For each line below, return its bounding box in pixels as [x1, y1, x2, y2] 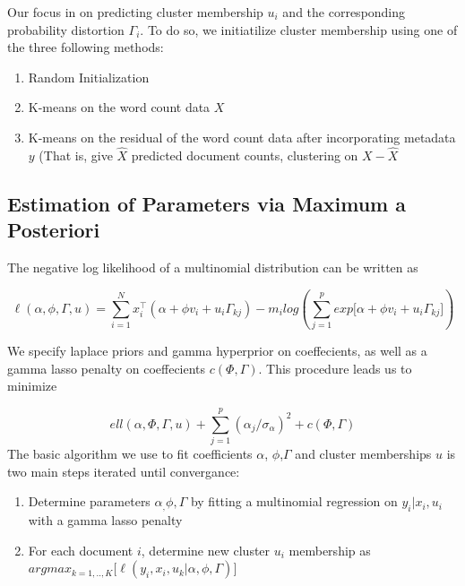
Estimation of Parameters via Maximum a [7, 189, 407, 217]
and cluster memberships [295, 444, 432, 463]
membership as [288, 540, 371, 559]
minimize [7, 376, 57, 395]
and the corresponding [282, 3, 406, 21]
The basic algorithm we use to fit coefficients [7, 444, 253, 463]
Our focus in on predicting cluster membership [7, 3, 263, 21]
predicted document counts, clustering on [131, 145, 358, 164]
